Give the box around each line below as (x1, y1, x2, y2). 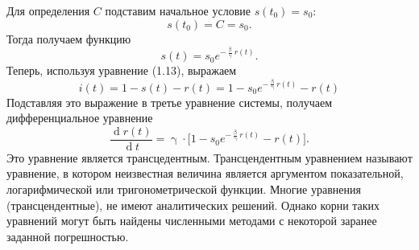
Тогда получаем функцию (6, 30, 131, 47)
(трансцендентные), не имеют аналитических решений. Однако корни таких (6, 196, 380, 213)
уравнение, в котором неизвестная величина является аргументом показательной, (6, 165, 404, 182)
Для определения (6, 2, 90, 18)
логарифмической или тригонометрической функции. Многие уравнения (6, 181, 361, 197)
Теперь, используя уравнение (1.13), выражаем (6, 62, 237, 79)
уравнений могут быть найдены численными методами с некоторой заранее (6, 212, 377, 229)
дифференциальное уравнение (6, 109, 153, 126)
